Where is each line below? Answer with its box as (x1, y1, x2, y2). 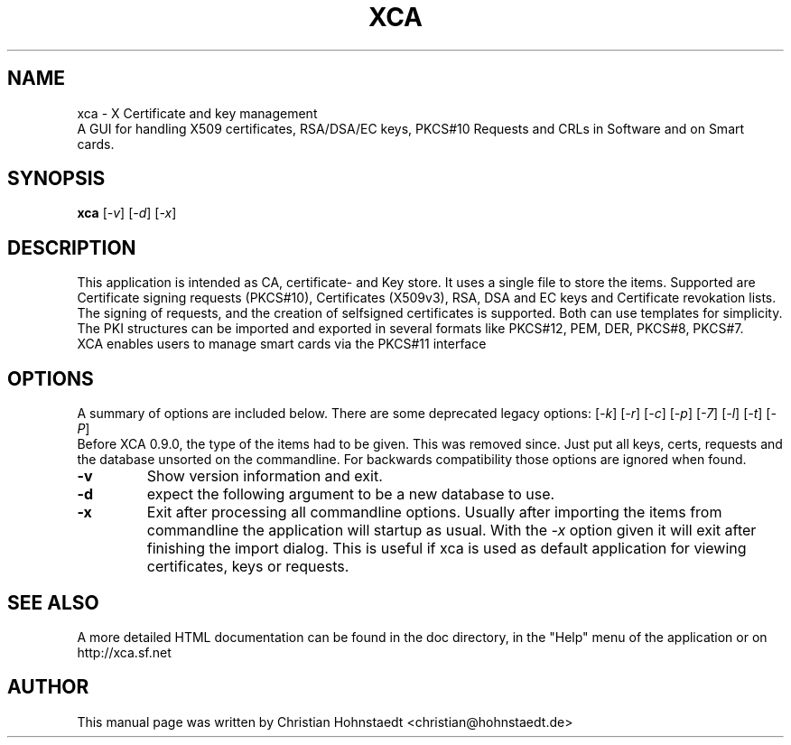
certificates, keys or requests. (146, 557, 349, 576)
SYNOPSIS (7, 167, 106, 191)
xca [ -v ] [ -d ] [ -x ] (77, 205, 177, 221)
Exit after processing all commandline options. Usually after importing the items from (146, 503, 722, 522)
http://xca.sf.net (77, 644, 172, 660)
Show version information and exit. (146, 467, 383, 486)
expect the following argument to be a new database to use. (146, 485, 555, 504)
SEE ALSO (7, 591, 99, 614)
